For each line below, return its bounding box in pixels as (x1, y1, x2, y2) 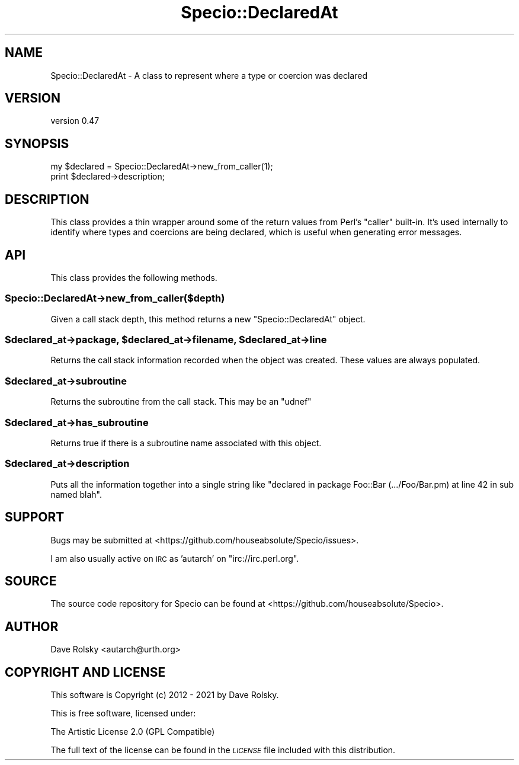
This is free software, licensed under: (50, 708, 196, 719)
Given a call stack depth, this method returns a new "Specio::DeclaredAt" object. (50, 313, 366, 324)
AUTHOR (5, 619, 59, 634)
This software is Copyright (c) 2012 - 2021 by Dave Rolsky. (50, 690, 279, 700)
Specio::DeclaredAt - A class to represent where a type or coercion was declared (50, 70, 367, 81)
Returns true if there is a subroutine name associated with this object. (50, 437, 322, 448)
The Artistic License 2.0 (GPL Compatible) (50, 726, 215, 737)
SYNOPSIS (5, 136, 69, 151)
